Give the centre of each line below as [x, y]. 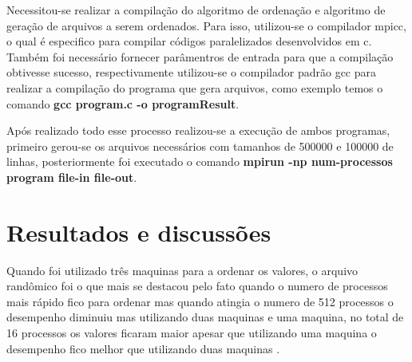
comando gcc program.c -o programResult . [123, 103]
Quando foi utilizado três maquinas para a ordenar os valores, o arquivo [182, 270]
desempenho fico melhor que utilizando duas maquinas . [143, 348]
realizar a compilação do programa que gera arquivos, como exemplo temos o [195, 87]
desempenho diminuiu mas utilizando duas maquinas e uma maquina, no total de [205, 317]
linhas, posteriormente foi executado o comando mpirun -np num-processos [200, 161]
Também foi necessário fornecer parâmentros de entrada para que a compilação [200, 56]
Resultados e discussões [139, 232]
